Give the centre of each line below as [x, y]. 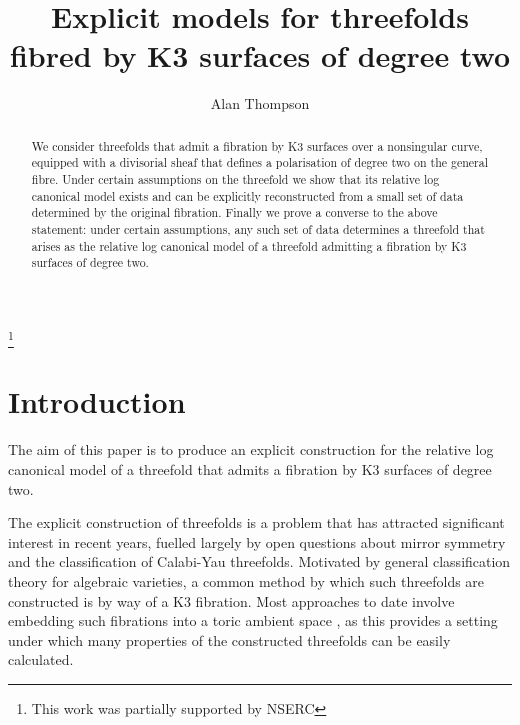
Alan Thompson [260, 103]
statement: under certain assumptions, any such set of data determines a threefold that [258, 228]
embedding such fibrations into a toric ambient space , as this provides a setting [253, 620]
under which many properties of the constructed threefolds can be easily [229, 639]
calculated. [41, 659]
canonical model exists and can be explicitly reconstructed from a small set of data [247, 195]
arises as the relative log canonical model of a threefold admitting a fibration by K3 [249, 245]
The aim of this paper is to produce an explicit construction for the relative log [251, 449]
